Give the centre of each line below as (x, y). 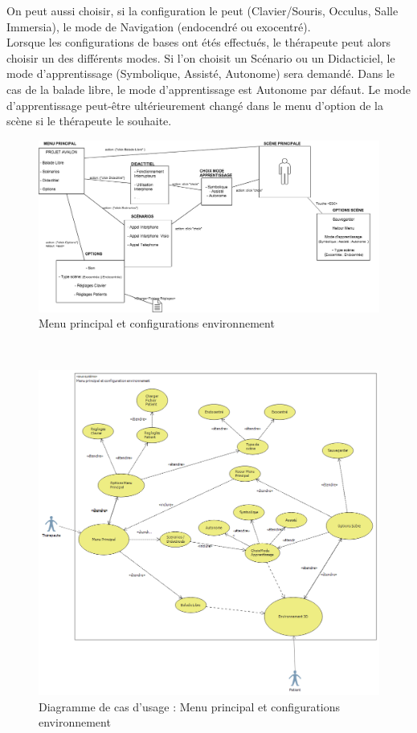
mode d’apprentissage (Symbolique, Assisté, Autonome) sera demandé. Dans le (201, 73)
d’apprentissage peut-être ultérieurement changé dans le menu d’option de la (195, 105)
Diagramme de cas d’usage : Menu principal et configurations (190, 706)
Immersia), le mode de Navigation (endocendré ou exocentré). (159, 26)
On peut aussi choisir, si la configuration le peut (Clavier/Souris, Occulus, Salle (202, 10)
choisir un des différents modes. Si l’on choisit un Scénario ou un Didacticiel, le (201, 57)
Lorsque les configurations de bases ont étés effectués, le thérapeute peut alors (199, 42)
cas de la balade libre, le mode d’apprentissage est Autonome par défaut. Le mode (209, 89)
